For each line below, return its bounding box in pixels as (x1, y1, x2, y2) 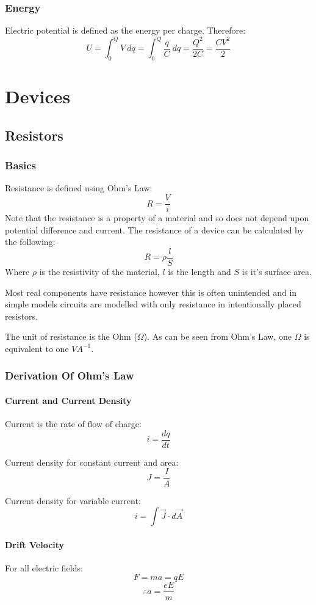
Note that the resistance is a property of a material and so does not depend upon (5, 211, 309, 224)
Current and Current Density (5, 394, 132, 406)
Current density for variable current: (5, 494, 141, 507)
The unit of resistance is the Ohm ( (5, 330, 137, 343)
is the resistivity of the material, (39, 265, 160, 277)
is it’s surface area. (242, 265, 312, 277)
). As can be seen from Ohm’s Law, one (143, 330, 292, 343)
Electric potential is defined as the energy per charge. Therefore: (5, 24, 246, 37)
